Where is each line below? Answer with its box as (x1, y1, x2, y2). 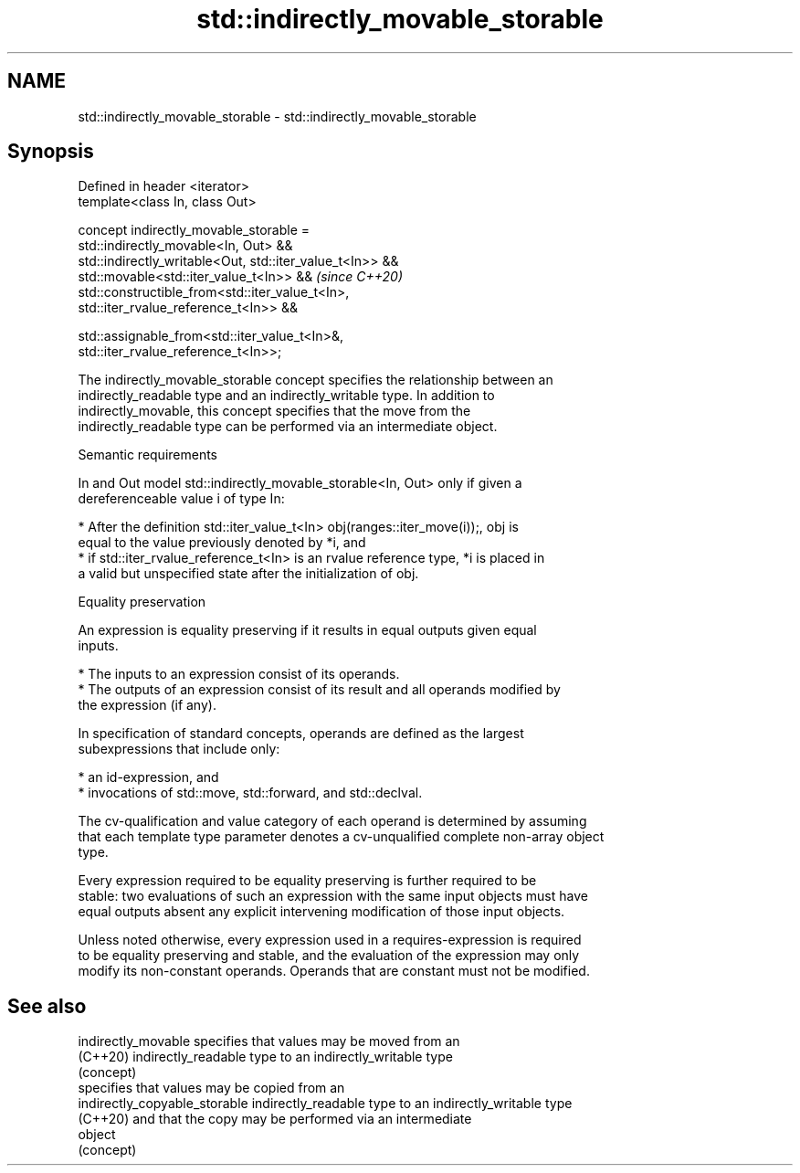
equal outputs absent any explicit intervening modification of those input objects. (78, 904, 565, 920)
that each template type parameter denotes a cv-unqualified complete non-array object (78, 829, 605, 845)
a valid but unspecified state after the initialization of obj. (78, 565, 419, 582)
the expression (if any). (78, 697, 216, 713)
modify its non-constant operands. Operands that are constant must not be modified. (78, 963, 590, 979)
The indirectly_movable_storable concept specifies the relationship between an (78, 372, 553, 388)
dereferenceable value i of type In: (78, 491, 285, 507)
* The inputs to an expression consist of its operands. (78, 666, 400, 682)
